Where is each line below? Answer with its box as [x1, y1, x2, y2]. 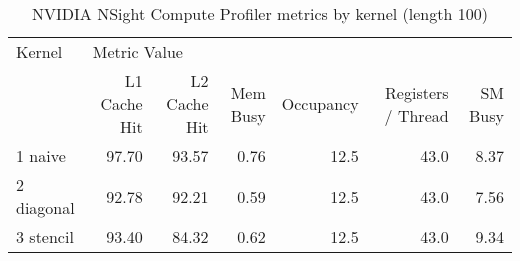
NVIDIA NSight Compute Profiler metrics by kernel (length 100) [32, 2, 488, 25]
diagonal [16, 196, 75, 219]
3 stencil [16, 225, 74, 248]
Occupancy [281, 92, 359, 115]
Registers [385, 80, 449, 104]
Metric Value [92, 40, 183, 63]
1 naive [16, 144, 66, 167]
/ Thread [384, 103, 449, 127]
